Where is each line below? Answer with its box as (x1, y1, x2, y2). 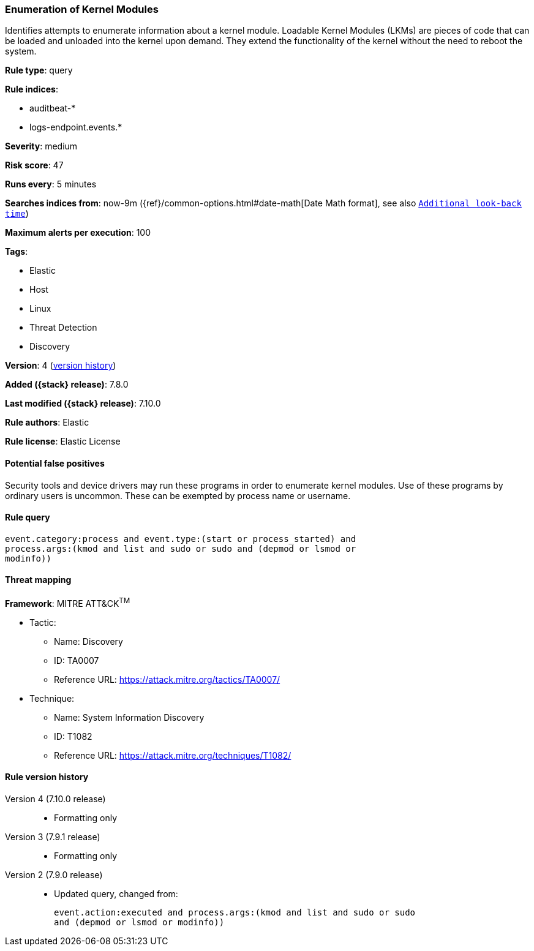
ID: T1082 (54, 731, 92, 742)
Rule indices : (5, 84, 58, 95)
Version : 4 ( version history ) (5, 360, 116, 371)
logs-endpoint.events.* (29, 122, 122, 133)
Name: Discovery (54, 636, 123, 647)
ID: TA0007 (54, 655, 99, 666)
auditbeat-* (29, 103, 76, 114)
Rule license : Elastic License (5, 436, 121, 447)
